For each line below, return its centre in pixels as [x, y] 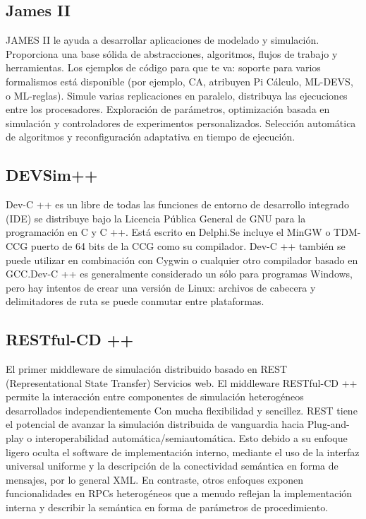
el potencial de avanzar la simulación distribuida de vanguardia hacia [155, 424]
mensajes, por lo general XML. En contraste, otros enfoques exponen [155, 479]
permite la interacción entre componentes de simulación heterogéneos [155, 396]
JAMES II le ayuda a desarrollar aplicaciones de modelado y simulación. [163, 40]
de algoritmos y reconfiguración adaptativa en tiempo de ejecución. [151, 137]
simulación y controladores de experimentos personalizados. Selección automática [181, 123]
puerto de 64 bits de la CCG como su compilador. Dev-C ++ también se [188, 245]
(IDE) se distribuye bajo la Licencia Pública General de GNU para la [156, 218]
